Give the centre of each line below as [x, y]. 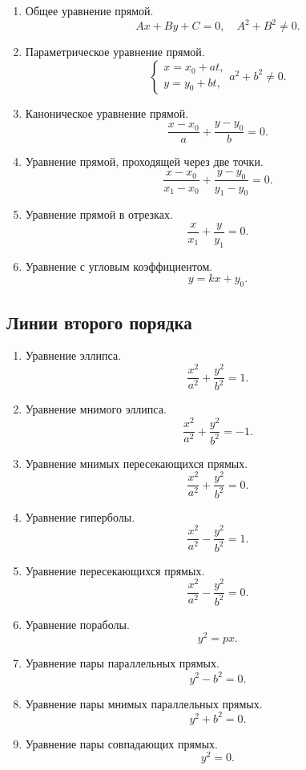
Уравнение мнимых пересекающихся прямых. [137, 463]
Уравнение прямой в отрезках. [99, 214]
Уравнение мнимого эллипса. [96, 409]
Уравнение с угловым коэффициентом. [119, 266]
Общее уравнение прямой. [89, 10]
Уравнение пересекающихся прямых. [115, 570]
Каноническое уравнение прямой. [107, 113]
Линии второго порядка [99, 322]
